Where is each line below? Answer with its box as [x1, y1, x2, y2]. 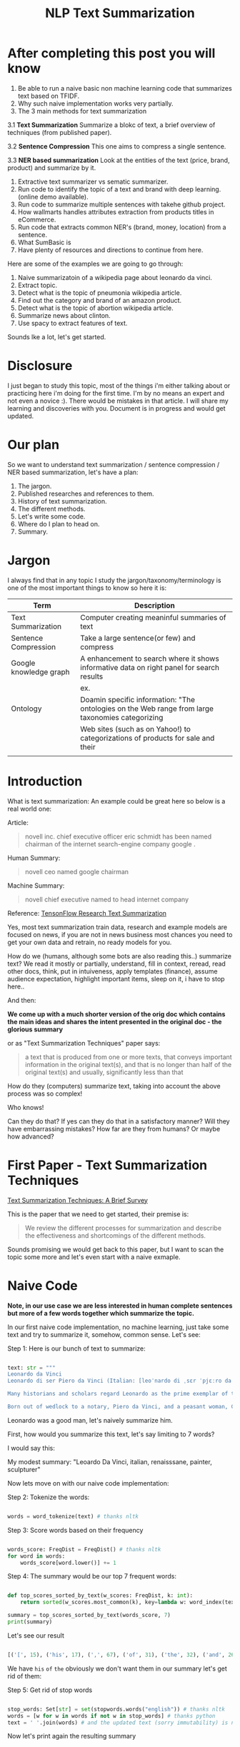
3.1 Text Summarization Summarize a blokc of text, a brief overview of [7, 120, 216, 129]
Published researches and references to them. [17, 489, 155, 498]
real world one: [7, 804, 52, 813]
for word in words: [7, 1552, 66, 1560]
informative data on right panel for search [80, 662, 220, 672]
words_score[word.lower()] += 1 [20, 1559, 116, 1566]
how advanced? [7, 1132, 55, 1141]
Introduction [7, 773, 83, 789]
